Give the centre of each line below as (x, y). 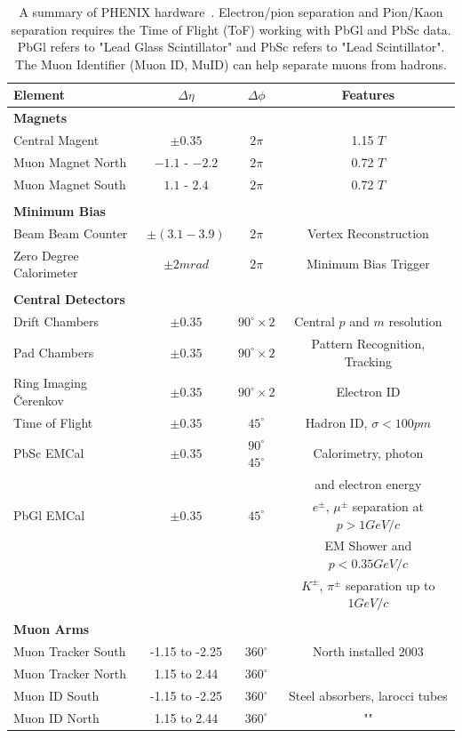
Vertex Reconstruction (368, 233)
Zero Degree (46, 255)
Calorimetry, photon (368, 453)
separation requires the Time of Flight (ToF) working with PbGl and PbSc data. (231, 29)
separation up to (390, 585)
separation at (388, 505)
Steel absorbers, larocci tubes (368, 695)
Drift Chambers (56, 321)
